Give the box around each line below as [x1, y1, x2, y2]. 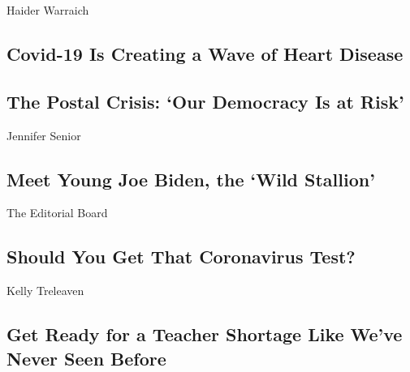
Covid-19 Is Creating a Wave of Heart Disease [6, 41, 404, 66]
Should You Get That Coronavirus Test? [6, 244, 356, 269]
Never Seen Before [6, 345, 166, 370]
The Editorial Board [6, 204, 108, 221]
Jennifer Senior [6, 126, 81, 143]
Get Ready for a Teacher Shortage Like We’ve [6, 322, 403, 347]
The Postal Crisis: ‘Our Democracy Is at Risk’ [6, 88, 404, 113]
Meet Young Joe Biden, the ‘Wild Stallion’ [6, 166, 375, 191]
